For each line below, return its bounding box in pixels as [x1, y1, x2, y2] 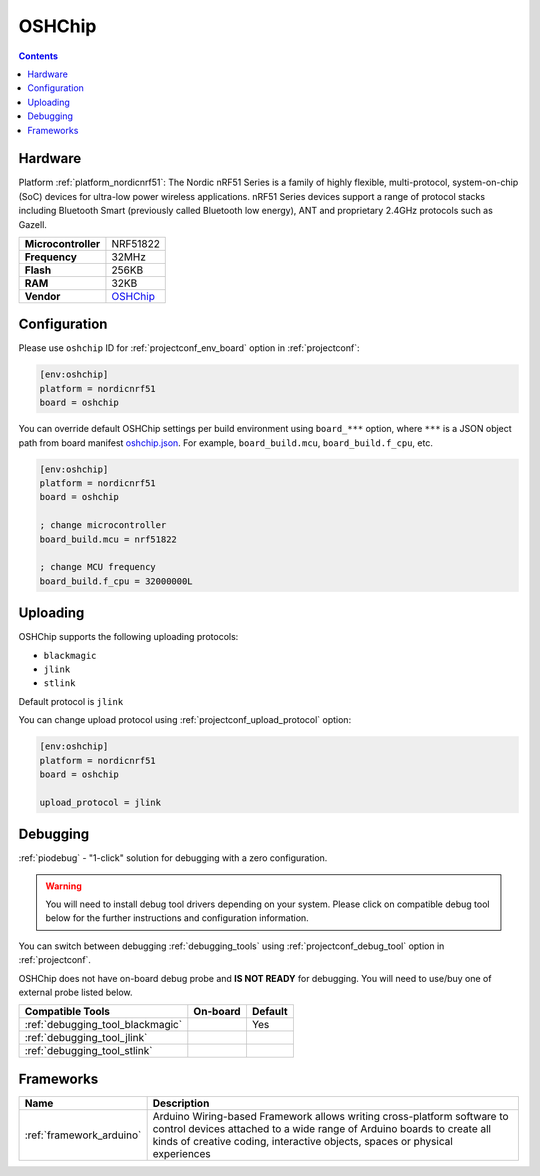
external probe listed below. [18, 986, 134, 998]
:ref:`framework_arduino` [24, 1128, 142, 1142]
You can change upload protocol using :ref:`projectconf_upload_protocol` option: [18, 714, 352, 726]
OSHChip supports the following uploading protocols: [18, 631, 239, 643]
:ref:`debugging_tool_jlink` [24, 1031, 148, 1045]
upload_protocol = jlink [39, 796, 162, 808]
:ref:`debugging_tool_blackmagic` [24, 1018, 183, 1032]
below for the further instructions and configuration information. [45, 912, 309, 924]
